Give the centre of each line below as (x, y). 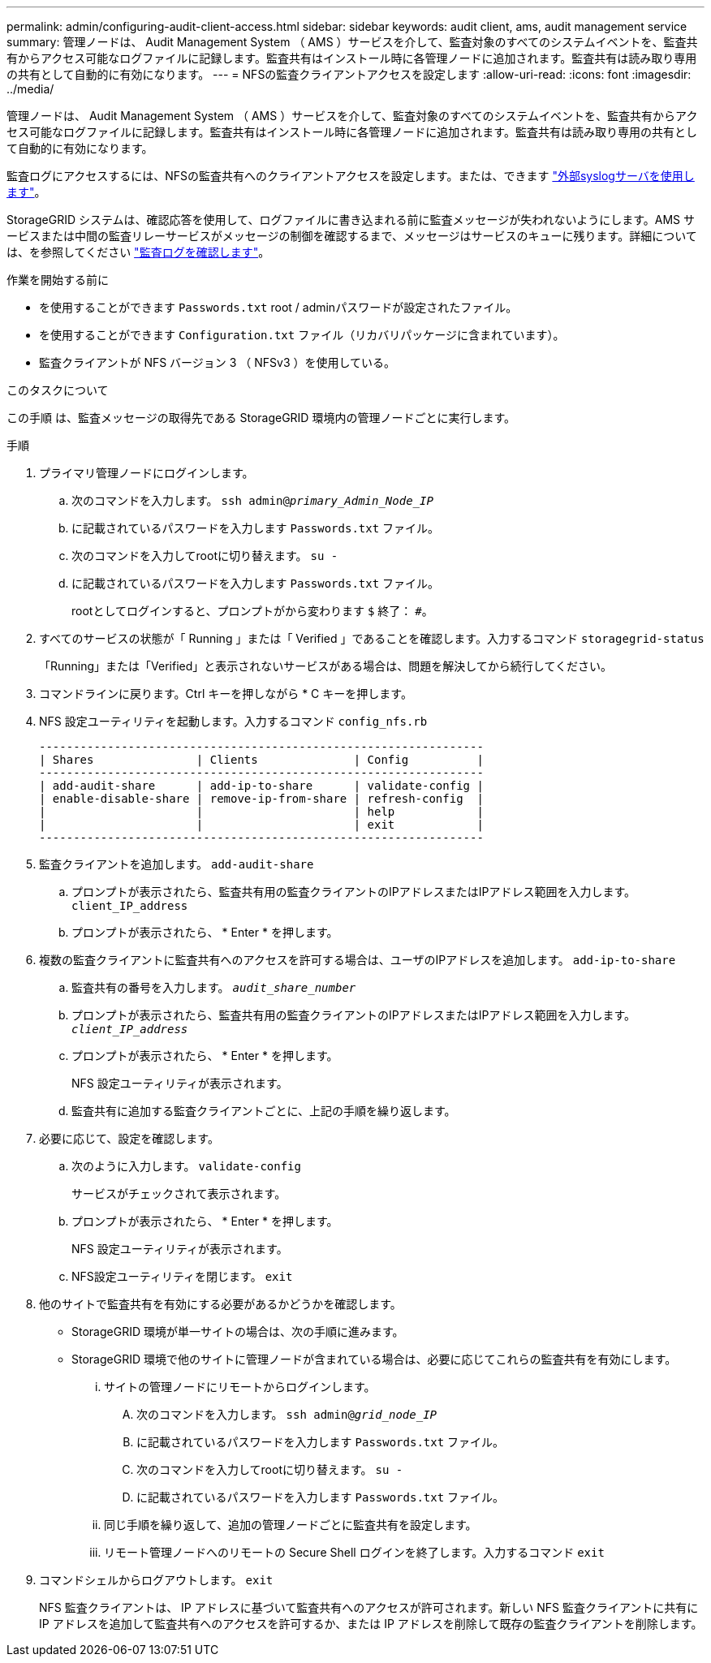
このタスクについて (58, 390)
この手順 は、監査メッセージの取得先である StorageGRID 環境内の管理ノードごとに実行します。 (261, 418)
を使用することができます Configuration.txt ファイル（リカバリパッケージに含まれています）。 (302, 335)
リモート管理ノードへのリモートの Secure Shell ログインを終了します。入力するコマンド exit (354, 1552)
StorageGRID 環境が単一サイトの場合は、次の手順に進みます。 (238, 1331)
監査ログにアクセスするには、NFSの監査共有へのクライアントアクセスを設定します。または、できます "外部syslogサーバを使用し (351, 176)
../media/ (30, 89)
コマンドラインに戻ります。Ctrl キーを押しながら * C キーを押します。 (226, 694)
